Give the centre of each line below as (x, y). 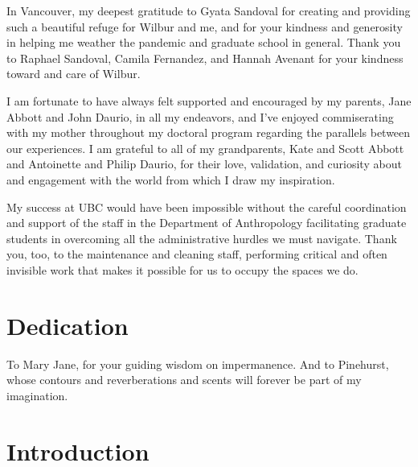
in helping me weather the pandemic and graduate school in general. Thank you (204, 42)
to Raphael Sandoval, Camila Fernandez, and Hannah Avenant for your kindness (205, 58)
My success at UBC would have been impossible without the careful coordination (207, 207)
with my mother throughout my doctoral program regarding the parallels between (209, 132)
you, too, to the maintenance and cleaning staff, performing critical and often (197, 254)
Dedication (68, 325)
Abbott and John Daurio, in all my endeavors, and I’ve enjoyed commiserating (200, 116)
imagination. (37, 395)
